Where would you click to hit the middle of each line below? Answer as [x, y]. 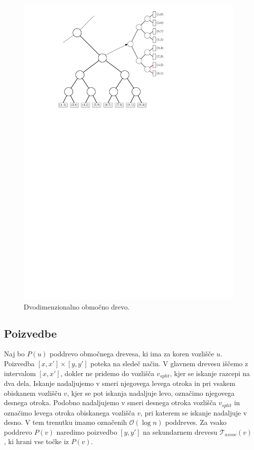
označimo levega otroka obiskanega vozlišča [70, 412]
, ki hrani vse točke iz [36, 441]
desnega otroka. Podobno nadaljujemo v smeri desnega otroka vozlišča [110, 402]
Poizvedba [19, 363]
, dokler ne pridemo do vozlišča [107, 373]
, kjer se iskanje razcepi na [210, 373]
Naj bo [15, 354]
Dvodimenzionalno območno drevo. [77, 306]
